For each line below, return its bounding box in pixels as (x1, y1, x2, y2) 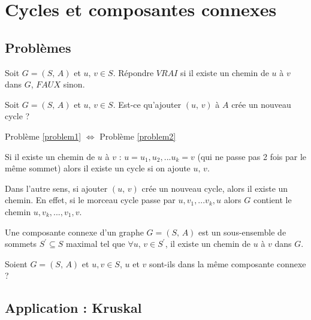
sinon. (63, 78, 85, 90)
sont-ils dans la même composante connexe (149, 257, 306, 270)
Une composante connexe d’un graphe (5, 225, 144, 238)
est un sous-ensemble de (198, 225, 286, 238)
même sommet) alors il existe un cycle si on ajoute (5, 162, 191, 174)
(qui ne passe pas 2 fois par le (197, 150, 307, 162)
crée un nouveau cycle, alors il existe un (141, 182, 288, 194)
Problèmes (5, 38, 71, 56)
